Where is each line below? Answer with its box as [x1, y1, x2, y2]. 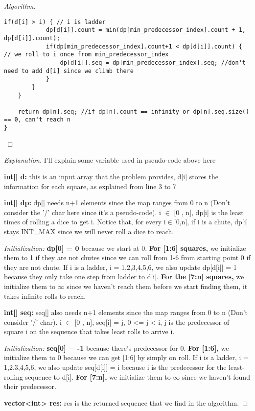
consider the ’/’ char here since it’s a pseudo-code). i [4, 207, 161, 217]
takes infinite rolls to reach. [4, 290, 86, 301]
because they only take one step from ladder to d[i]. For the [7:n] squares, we [4, 271, 244, 282]
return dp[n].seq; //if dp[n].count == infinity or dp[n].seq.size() [18, 108, 250, 115]
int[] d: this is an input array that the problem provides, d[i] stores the [4, 171, 218, 181]
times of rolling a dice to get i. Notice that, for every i [4, 217, 166, 227]
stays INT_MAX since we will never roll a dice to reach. [4, 226, 174, 236]
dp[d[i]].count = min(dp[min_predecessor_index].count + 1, [46, 26, 246, 34]
